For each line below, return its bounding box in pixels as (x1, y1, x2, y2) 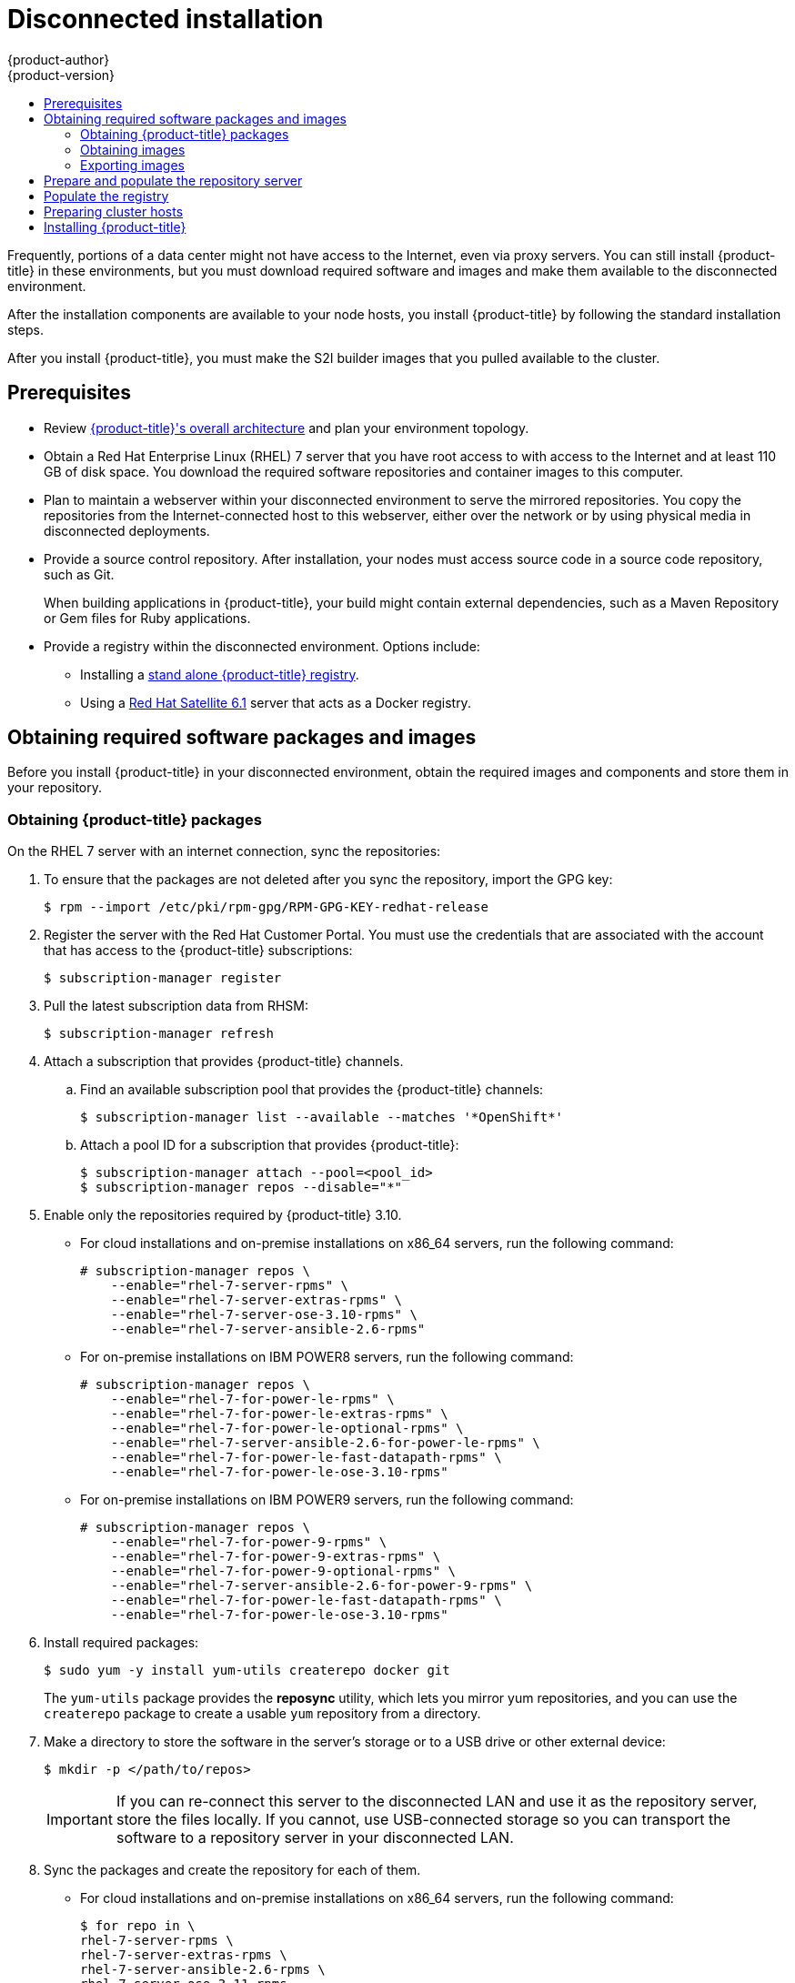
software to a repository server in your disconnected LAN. (116, 1828, 514, 1847)
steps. (7, 321, 44, 337)
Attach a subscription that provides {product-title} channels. (44, 1053, 404, 1070)
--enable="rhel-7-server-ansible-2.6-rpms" (110, 1322, 426, 1337)
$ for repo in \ (80, 1918, 196, 1934)
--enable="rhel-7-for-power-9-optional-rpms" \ (110, 1564, 457, 1579)
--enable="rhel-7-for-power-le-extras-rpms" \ (110, 1406, 448, 1422)
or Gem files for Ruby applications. (44, 609, 251, 626)
